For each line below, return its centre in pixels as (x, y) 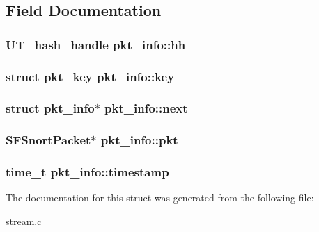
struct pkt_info (50, 108)
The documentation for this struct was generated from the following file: (160, 198)
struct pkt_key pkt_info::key (90, 76)
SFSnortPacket (48, 140)
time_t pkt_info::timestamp (87, 172)
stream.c (24, 221)
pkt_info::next (146, 108)
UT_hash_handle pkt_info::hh (96, 44)
